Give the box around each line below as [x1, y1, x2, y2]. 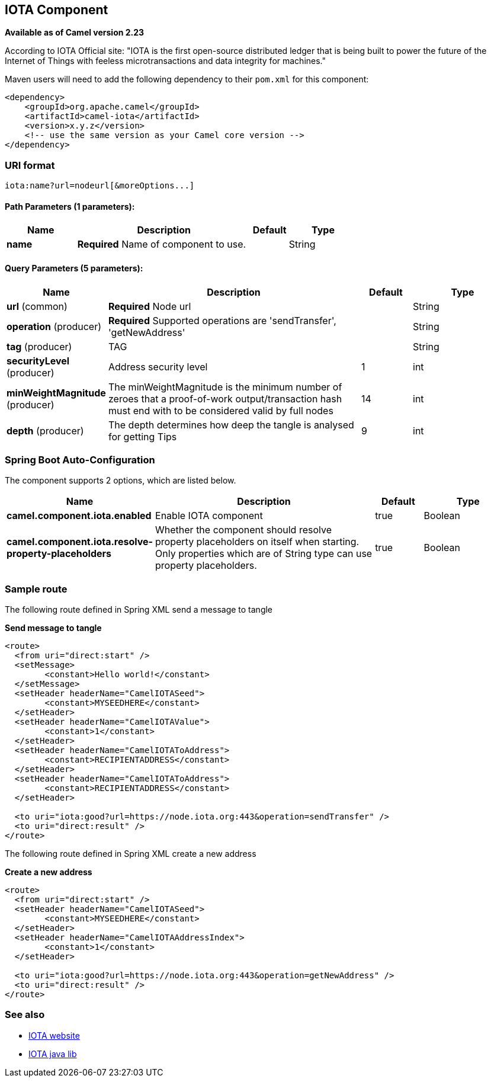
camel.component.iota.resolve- [7, 536, 153, 548]
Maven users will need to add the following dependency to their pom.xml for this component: [5, 74, 369, 85]
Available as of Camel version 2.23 [5, 27, 145, 38]
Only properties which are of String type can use [155, 548, 373, 560]
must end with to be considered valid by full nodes [108, 404, 333, 417]
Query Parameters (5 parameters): [5, 263, 143, 273]
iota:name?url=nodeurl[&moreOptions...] [5, 181, 195, 191]
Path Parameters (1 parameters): [5, 201, 135, 212]
